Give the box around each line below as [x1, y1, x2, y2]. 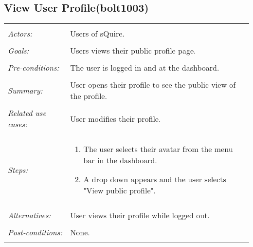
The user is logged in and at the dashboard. [70, 62, 219, 74]
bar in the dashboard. [83, 154, 157, 166]
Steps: [8, 164, 28, 175]
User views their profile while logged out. [70, 209, 210, 221]
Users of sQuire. [70, 28, 125, 39]
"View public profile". [83, 185, 156, 196]
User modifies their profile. [70, 113, 161, 124]
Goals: [8, 45, 29, 57]
